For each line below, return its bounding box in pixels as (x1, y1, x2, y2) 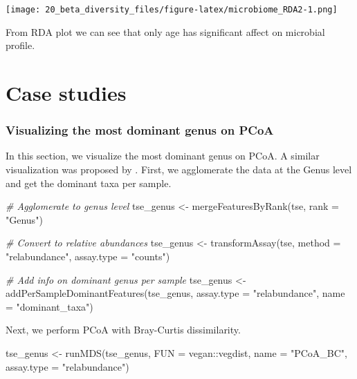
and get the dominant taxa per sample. (6, 175, 172, 190)
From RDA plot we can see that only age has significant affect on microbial (6, 24, 325, 39)
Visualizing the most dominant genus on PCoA (6, 122, 274, 139)
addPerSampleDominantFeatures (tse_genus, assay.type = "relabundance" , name (6, 286, 345, 300)
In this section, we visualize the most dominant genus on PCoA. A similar (6, 148, 320, 163)
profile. (6, 38, 35, 52)
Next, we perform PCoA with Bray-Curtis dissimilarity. (6, 322, 241, 337)
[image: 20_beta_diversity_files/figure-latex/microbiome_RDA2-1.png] (6, 5, 338, 14)
